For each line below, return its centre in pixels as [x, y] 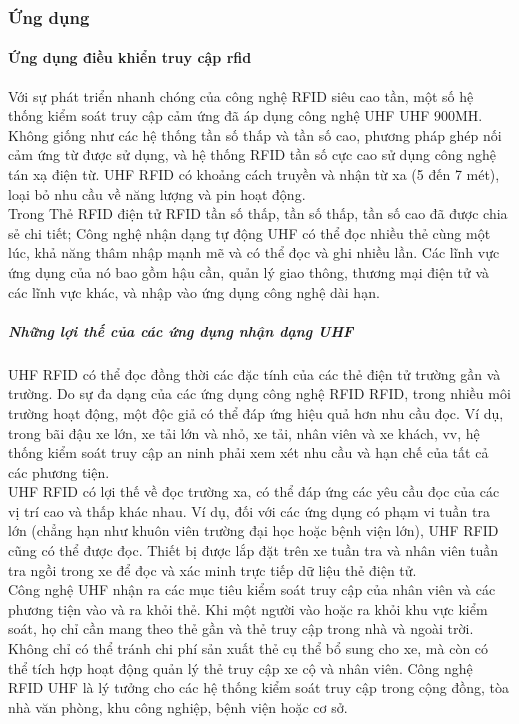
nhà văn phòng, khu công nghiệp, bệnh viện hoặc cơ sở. [178, 706]
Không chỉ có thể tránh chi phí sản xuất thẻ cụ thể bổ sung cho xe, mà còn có [248, 648]
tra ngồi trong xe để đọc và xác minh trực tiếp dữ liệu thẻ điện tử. [212, 569]
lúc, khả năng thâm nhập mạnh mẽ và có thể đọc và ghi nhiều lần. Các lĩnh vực [254, 252]
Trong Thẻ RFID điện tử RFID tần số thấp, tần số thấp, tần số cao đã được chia [258, 213]
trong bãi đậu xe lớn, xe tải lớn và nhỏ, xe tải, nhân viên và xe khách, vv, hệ [244, 432]
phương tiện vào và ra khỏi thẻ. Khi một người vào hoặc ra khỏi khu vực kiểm [248, 608]
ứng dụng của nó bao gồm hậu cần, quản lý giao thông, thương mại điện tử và [249, 271]
